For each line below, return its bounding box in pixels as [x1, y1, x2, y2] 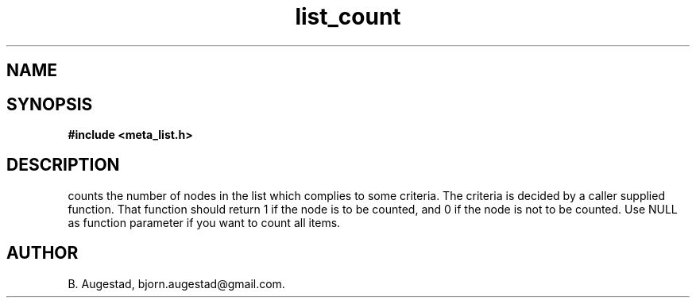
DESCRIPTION [6, 155, 120, 175]
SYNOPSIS [6, 94, 93, 114]
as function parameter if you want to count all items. [68, 215, 341, 229]
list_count [295, 3, 401, 30]
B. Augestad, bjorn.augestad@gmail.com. [68, 276, 285, 291]
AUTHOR [6, 243, 79, 264]
